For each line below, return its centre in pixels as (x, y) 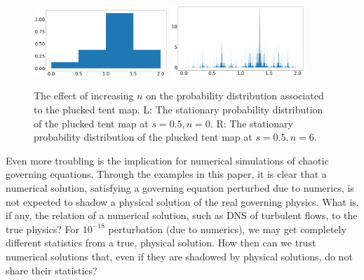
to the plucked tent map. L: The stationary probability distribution (178, 109)
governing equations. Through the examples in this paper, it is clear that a (166, 174)
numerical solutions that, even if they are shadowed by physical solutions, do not (179, 256)
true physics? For (43, 229)
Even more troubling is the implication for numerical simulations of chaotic (167, 160)
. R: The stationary (251, 123)
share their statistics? (52, 270)
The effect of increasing (84, 96)
